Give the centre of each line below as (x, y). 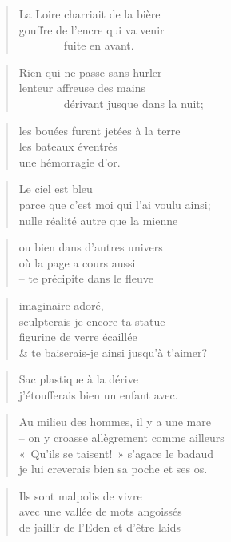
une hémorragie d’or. (70, 161)
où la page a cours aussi (77, 262)
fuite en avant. (99, 45)
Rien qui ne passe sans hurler (90, 72)
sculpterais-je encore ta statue (92, 321)
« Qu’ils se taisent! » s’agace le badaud (116, 453)
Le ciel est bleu (56, 189)
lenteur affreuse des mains (82, 88)
